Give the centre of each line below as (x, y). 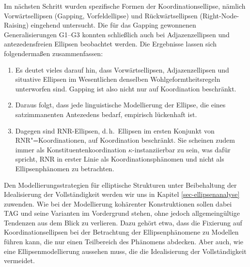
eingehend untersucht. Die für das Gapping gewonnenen (113, 25)
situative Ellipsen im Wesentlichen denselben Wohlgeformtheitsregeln (118, 79)
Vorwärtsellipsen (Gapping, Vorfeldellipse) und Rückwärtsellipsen (101, 15)
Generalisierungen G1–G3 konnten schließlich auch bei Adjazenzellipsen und (117, 34)
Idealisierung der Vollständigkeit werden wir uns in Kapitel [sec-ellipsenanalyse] (122, 194)
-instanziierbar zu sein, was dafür (181, 149)
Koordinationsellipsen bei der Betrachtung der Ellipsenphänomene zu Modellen (121, 232)
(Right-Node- (219, 15)
